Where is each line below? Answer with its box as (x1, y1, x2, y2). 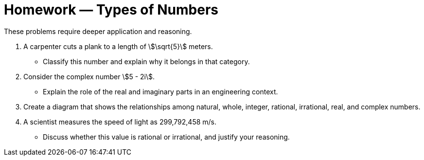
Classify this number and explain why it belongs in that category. (43, 57, 250, 66)
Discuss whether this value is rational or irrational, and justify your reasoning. (43, 132, 290, 141)
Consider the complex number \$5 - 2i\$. (23, 72, 155, 81)
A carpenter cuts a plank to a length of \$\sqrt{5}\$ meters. (23, 42, 213, 51)
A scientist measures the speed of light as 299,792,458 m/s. (23, 117, 217, 126)
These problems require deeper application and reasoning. (4, 27, 192, 36)
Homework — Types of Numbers (4, 1, 218, 18)
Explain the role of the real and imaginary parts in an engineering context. (43, 87, 278, 96)
